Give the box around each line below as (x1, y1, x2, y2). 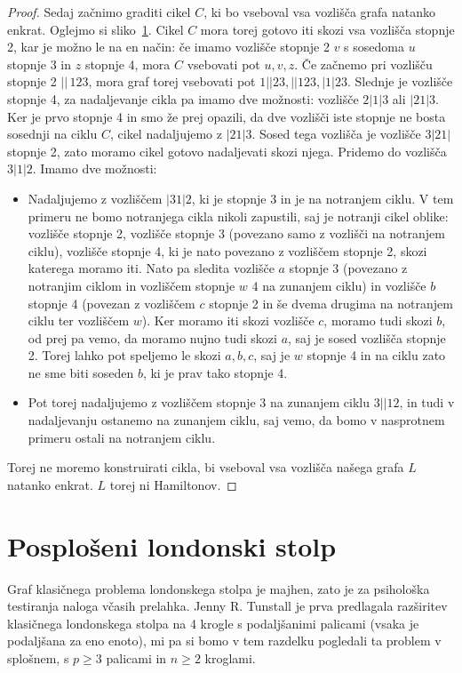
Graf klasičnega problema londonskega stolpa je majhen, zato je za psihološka (7, 579, 430, 597)
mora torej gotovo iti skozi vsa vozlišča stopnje (200, 20, 455, 38)
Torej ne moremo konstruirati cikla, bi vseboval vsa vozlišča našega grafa (7, 458, 404, 477)
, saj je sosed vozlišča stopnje (288, 328, 446, 347)
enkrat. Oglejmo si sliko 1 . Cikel (7, 20, 184, 38)
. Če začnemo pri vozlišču (294, 54, 433, 73)
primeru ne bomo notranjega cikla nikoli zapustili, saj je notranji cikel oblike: (28, 206, 449, 225)
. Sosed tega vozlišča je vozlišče (251, 124, 421, 143)
